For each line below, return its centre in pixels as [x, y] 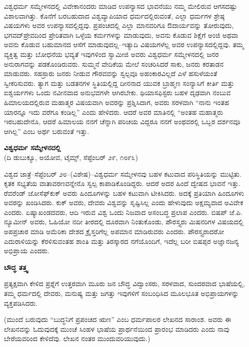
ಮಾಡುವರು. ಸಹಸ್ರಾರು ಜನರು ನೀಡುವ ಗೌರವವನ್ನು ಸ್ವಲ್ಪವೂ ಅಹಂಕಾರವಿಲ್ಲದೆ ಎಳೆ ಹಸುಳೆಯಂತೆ [111, 73]
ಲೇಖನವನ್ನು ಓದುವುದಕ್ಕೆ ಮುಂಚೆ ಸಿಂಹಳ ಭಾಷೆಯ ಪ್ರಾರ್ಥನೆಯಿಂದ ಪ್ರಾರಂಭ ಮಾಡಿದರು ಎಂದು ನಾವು [117, 329]
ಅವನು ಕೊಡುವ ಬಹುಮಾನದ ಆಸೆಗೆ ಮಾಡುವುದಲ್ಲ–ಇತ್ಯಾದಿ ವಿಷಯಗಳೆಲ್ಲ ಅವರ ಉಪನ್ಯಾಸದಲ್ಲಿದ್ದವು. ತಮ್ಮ [124, 44]
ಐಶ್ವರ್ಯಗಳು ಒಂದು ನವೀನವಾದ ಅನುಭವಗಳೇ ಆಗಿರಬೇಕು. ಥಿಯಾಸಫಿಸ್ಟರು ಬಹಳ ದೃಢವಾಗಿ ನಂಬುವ [117, 93]
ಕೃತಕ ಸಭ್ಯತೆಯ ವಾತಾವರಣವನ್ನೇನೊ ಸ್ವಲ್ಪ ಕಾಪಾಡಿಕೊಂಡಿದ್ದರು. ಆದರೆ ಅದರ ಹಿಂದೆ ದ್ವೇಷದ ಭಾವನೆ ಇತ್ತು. [122, 183]
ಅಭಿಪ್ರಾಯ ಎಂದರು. [27, 251]
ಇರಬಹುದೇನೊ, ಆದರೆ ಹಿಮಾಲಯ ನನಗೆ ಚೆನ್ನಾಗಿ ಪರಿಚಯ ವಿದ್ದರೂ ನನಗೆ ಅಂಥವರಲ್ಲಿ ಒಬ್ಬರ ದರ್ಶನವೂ [122, 121]
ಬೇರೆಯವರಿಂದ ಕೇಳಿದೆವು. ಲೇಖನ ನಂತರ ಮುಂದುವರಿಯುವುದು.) [77, 338]
